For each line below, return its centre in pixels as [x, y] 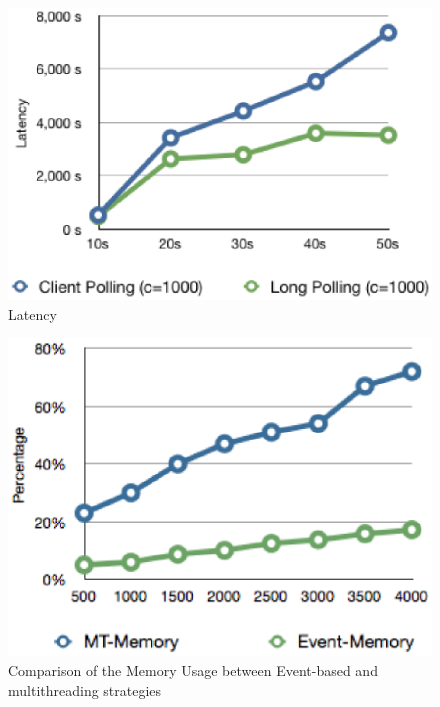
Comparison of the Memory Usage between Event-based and [193, 670]
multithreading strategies [85, 689]
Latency [32, 313]
